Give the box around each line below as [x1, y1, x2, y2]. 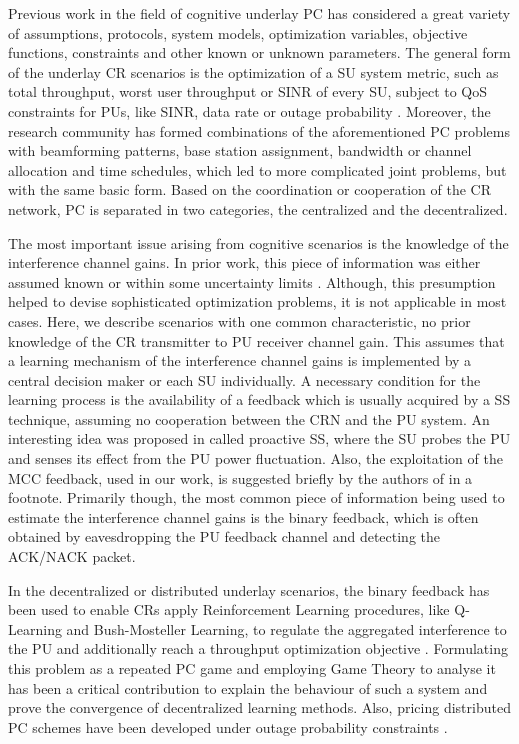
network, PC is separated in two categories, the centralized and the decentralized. [8, 198, 508, 219]
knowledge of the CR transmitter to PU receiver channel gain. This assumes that [8, 330, 505, 351]
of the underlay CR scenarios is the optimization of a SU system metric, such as [8, 61, 499, 82]
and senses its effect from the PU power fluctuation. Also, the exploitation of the [8, 448, 503, 469]
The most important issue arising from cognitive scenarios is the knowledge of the [8, 232, 509, 253]
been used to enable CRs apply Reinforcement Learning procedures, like [8, 599, 450, 620]
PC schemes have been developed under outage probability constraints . [8, 716, 448, 737]
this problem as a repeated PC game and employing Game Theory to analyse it [8, 658, 496, 678]
